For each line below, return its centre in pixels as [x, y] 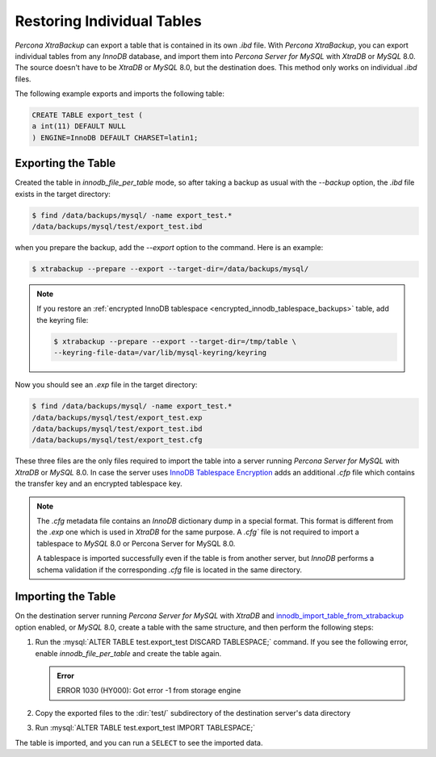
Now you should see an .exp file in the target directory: [106, 385]
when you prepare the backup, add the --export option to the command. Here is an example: [169, 248]
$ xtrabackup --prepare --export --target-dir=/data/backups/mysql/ [170, 269]
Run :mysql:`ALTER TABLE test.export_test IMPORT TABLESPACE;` [145, 728]
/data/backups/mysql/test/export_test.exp [117, 417]
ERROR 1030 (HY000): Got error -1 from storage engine [149, 691]
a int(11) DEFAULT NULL [79, 126]
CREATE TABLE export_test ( [87, 115]
